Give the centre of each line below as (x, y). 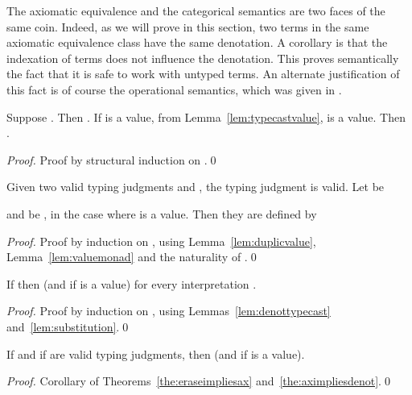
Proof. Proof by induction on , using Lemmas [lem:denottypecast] (169, 311)
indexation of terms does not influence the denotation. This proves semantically (203, 58)
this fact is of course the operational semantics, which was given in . (174, 89)
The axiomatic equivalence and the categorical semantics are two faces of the (196, 10)
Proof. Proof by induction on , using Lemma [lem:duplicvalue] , (161, 241)
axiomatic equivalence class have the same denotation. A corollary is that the (197, 42)
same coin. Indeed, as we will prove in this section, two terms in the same (188, 26)
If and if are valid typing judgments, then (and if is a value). (156, 353)
